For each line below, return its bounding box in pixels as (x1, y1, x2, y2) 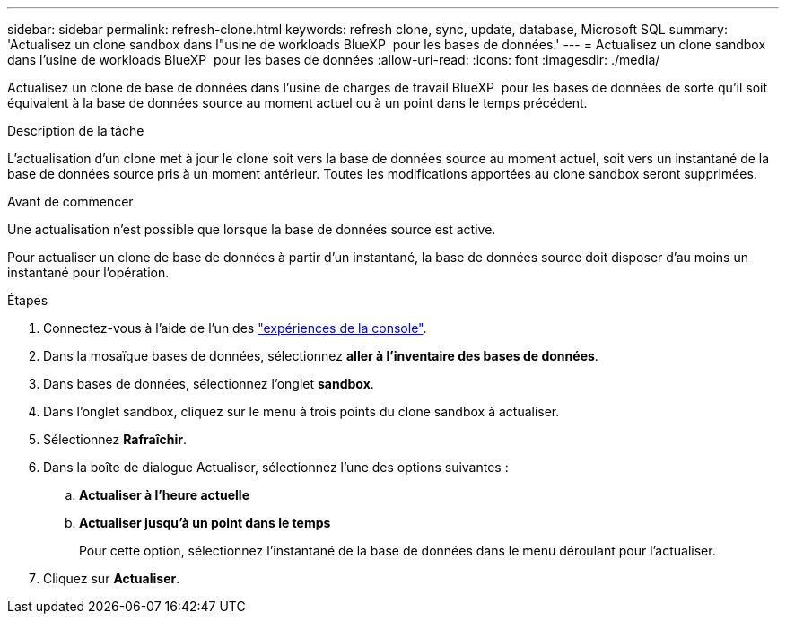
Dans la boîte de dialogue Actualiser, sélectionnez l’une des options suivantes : (43, 459, 509, 475)
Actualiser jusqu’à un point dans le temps (79, 515, 331, 530)
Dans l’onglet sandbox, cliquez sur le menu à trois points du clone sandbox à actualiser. (43, 404, 560, 419)
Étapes (7, 293, 48, 308)
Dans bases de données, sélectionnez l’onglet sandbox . (43, 376, 374, 391)
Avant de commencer (7, 194, 134, 209)
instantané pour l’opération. (7, 265, 170, 280)
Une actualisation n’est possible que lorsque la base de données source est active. (7, 222, 496, 237)
